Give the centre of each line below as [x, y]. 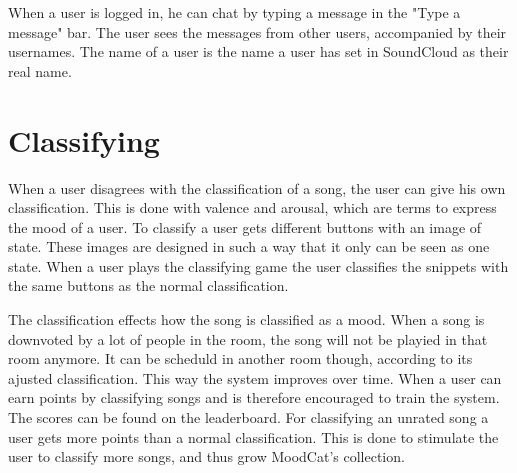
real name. [40, 70]
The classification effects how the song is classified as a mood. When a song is [246, 319]
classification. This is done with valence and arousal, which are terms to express [252, 207]
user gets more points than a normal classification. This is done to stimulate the [253, 436]
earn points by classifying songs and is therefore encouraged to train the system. [254, 397]
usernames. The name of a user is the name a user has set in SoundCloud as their [258, 51]
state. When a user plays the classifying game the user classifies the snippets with [258, 265]
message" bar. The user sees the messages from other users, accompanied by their [257, 31]
